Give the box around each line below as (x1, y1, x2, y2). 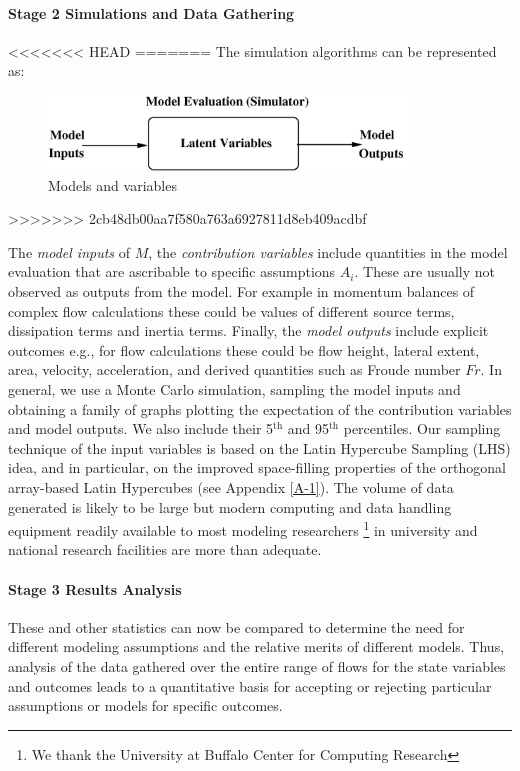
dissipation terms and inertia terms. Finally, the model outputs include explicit (8, 320, 489, 341)
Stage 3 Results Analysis (8, 578, 182, 599)
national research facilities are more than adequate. (8, 539, 322, 560)
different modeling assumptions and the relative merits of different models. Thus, (8, 636, 505, 657)
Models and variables (48, 174, 177, 195)
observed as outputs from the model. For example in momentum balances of (8, 280, 475, 301)
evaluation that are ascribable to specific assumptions (8, 261, 336, 282)
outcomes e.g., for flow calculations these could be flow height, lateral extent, (8, 339, 480, 360)
